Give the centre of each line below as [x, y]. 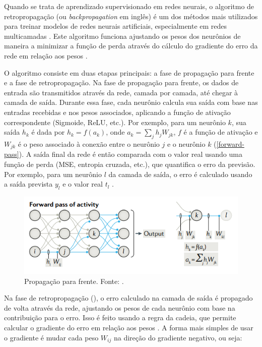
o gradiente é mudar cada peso [51, 337]
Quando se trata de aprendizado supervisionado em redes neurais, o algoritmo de [129, 6]
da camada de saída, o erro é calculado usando [180, 174]
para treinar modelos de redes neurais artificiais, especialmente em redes [116, 26]
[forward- [230, 143]
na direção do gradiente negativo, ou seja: [178, 337]
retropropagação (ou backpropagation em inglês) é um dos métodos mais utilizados [131, 16]
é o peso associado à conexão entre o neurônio [89, 143]
